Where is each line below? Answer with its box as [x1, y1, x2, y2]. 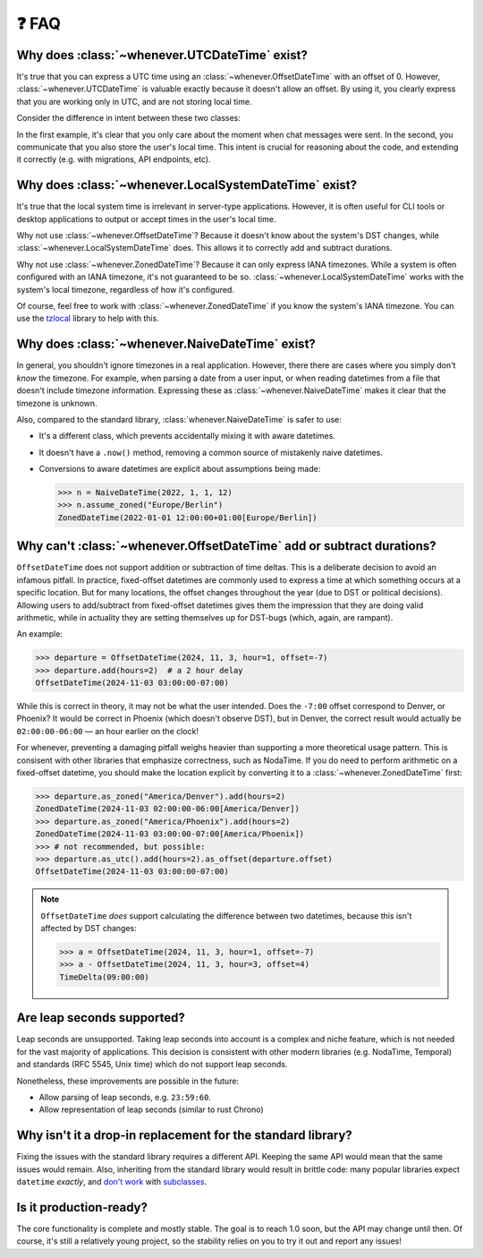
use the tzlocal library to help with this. [16, 313, 160, 324]
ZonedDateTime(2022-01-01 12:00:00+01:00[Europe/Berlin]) [57, 512, 318, 523]
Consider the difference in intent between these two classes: [16, 113, 241, 124]
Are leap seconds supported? [16, 1010, 185, 1025]
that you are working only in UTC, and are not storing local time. [16, 96, 252, 107]
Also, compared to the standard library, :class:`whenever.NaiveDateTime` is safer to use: [16, 414, 342, 424]
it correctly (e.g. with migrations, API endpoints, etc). [16, 154, 211, 165]
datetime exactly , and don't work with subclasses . [16, 1177, 208, 1186]
